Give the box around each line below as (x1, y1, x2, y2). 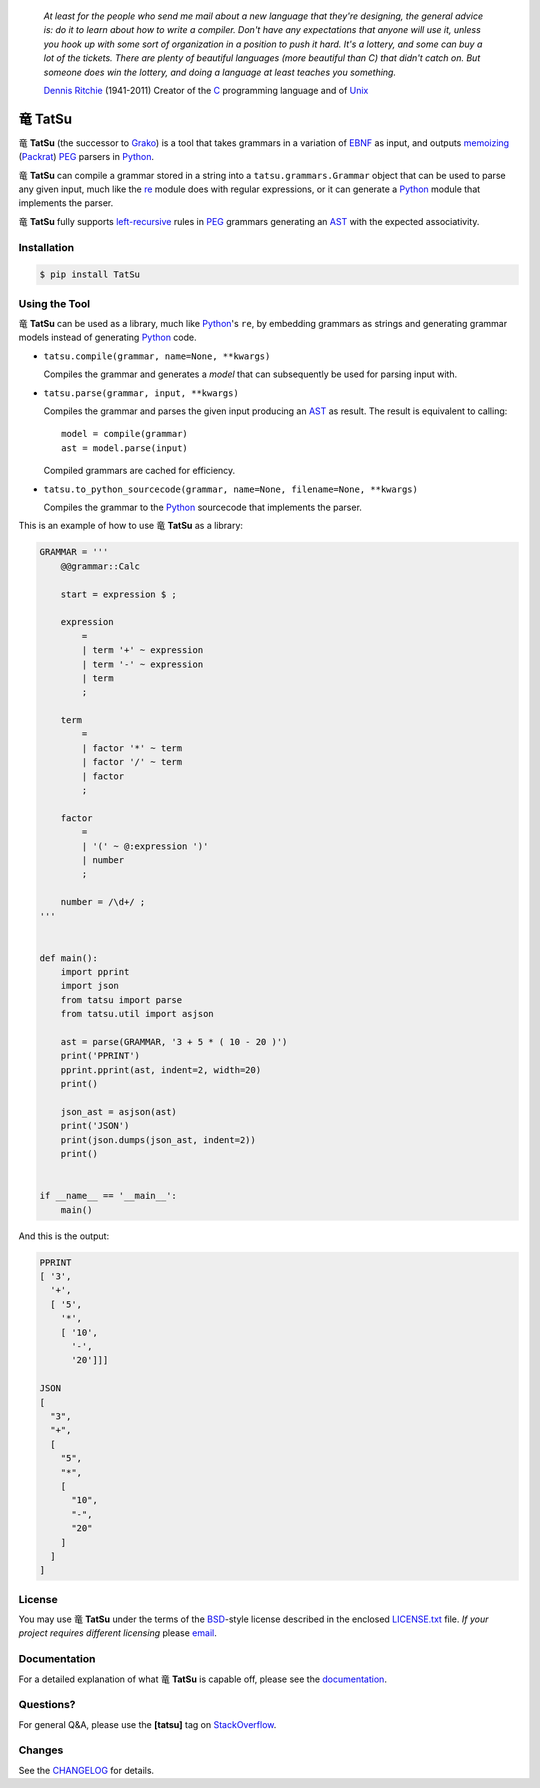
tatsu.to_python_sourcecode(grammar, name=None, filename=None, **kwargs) (43, 483, 419, 495)
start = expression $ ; (60, 588, 177, 600)
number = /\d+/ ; (60, 896, 146, 908)
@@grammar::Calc (60, 560, 140, 572)
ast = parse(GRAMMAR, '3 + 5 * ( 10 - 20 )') (60, 1036, 288, 1048)
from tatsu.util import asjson (60, 1008, 214, 1020)
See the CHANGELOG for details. (18, 1764, 155, 1776)
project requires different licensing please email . (18, 1627, 217, 1639)
